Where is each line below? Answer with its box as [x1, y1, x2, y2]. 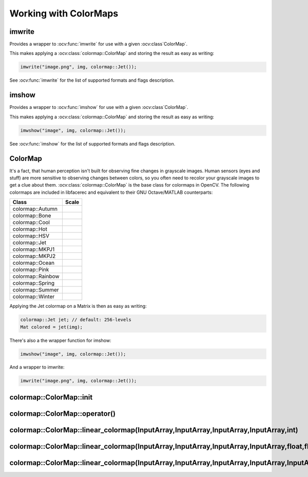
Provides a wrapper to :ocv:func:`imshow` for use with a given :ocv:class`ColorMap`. [9, 104, 188, 111]
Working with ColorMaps [9, 8, 119, 19]
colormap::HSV [12, 232, 50, 240]
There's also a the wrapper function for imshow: [9, 337, 111, 343]
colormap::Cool [12, 219, 50, 226]
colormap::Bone [12, 212, 51, 219]
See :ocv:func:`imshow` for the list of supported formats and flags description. [9, 140, 176, 146]
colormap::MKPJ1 [12, 246, 55, 253]
